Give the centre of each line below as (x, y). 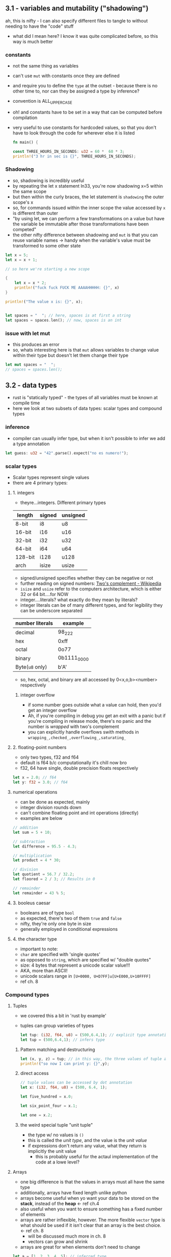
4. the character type (35, 939)
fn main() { (25, 142)
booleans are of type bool (47, 912)
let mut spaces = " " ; (31, 364)
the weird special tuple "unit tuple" (56, 1125)
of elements (33, 1214)
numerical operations (35, 792)
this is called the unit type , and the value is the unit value (88, 1140)
